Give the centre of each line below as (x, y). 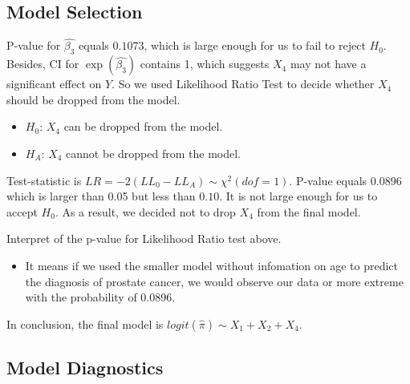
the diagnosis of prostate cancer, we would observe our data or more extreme (214, 281)
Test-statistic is (44, 180)
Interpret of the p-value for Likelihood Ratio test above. (144, 238)
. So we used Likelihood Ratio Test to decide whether (243, 84)
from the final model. (309, 211)
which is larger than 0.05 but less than (101, 196)
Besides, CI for (43, 64)
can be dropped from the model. (143, 126)
